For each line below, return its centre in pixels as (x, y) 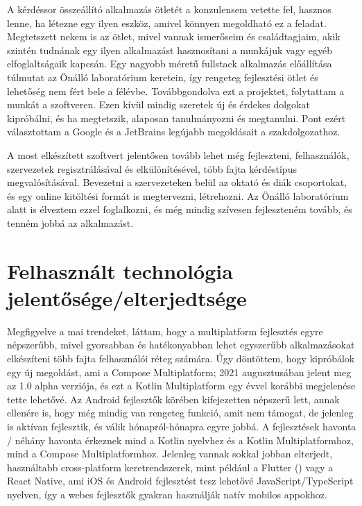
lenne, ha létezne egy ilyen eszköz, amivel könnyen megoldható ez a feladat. (167, 23)
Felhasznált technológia (120, 270)
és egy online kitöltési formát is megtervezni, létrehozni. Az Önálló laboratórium (178, 195)
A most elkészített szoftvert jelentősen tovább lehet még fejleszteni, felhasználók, (178, 154)
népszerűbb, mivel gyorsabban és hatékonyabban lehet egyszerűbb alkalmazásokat (181, 345)
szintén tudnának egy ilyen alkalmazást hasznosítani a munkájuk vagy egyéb (170, 50)
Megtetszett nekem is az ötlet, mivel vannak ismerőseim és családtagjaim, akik (174, 36)
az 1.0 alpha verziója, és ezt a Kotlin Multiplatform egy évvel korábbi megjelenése (181, 386)
